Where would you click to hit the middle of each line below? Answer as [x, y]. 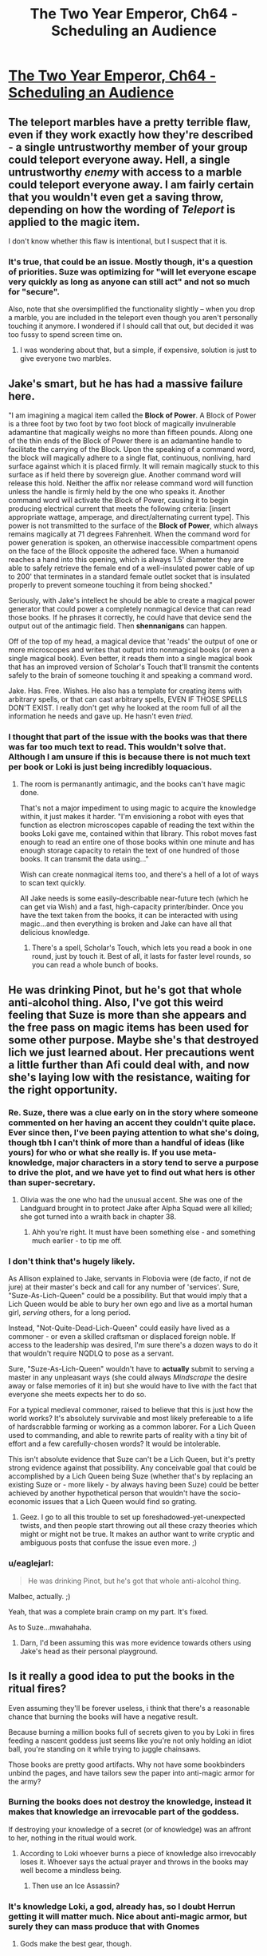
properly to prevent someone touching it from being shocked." [111, 585]
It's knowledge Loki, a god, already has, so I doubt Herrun [122, 1907]
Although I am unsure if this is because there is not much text [130, 757]
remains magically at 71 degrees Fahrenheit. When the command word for [130, 534]
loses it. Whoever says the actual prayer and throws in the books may [134, 1862]
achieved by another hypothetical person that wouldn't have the [113, 1493]
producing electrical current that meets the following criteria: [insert [120, 509]
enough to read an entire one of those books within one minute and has [137, 842]
